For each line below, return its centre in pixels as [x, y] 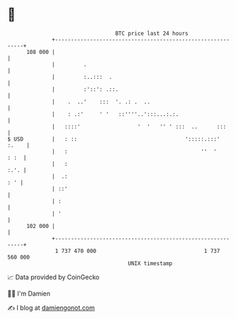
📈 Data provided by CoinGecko [54, 277]
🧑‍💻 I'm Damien [29, 293]
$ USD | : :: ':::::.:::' [114, 139]
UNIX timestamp [150, 263]
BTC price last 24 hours [152, 33]
